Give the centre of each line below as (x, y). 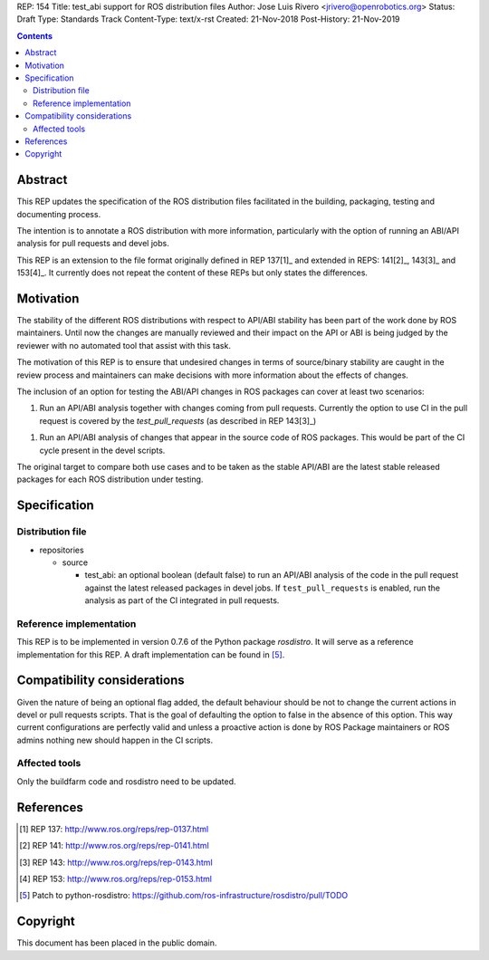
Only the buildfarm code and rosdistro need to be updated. (126, 781)
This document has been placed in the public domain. (117, 943)
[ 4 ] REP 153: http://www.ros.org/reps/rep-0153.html (116, 878)
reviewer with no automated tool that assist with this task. (124, 345)
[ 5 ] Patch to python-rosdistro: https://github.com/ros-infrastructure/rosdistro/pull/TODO (184, 896)
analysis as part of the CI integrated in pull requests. (182, 600)
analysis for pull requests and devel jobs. (93, 244)
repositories (62, 550)
